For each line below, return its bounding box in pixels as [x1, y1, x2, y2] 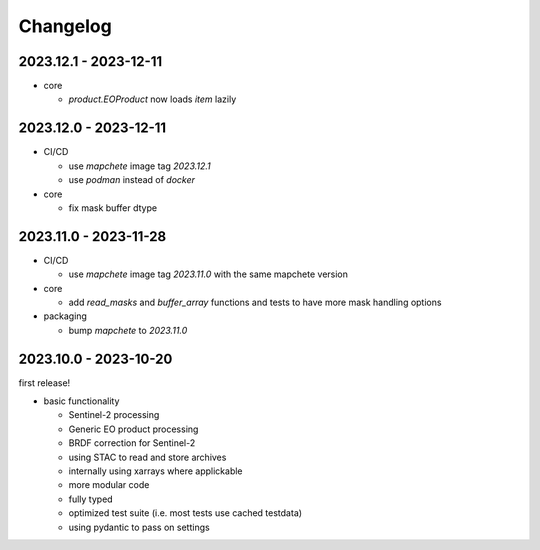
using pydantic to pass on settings [68, 521, 210, 533]
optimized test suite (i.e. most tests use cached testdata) [68, 507, 303, 519]
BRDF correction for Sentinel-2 [68, 437, 196, 449]
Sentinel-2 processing [68, 409, 160, 421]
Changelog [18, 15, 112, 37]
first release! [18, 376, 71, 389]
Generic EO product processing [68, 423, 199, 435]
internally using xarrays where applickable [68, 465, 244, 477]
